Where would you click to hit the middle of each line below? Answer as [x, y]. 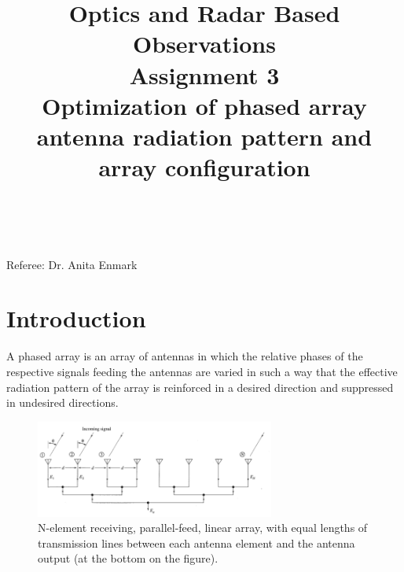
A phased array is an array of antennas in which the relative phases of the [185, 356]
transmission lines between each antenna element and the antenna [196, 542]
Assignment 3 [204, 74]
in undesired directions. [62, 402]
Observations [204, 44]
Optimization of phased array [204, 105]
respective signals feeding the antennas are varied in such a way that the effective [202, 371]
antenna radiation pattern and [204, 136]
